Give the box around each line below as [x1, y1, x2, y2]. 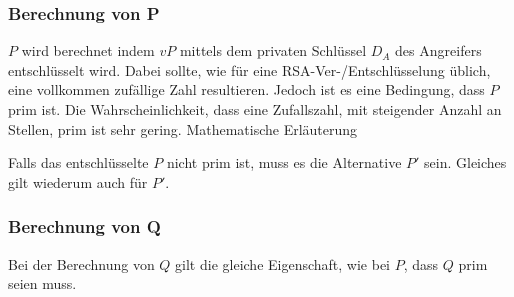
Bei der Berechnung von [8, 253, 155, 274]
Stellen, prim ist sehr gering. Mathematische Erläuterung [8, 118, 358, 139]
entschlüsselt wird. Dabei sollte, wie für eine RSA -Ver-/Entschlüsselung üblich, [8, 59, 491, 80]
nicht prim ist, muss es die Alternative [166, 152, 402, 173]
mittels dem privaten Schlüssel [179, 40, 367, 61]
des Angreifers [395, 40, 482, 61]
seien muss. [8, 273, 77, 294]
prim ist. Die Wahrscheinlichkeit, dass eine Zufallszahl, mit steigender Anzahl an [8, 99, 502, 119]
